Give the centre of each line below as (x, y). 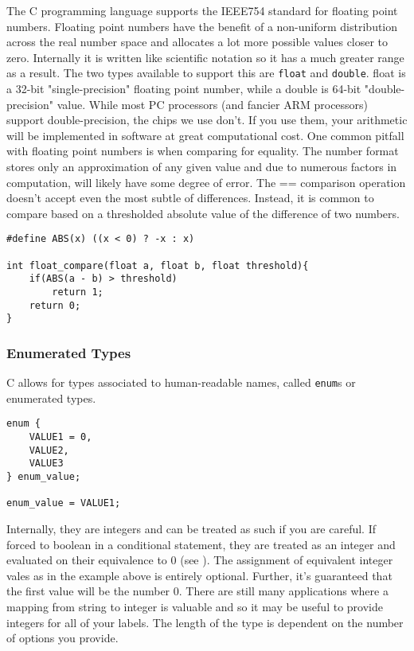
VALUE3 (46, 464)
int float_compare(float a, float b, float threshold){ (158, 265)
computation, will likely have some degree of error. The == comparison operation (206, 182)
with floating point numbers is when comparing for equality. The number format (203, 151)
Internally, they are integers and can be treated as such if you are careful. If (191, 529)
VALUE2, (49, 450)
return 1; (78, 292)
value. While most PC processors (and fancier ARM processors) (213, 104)
